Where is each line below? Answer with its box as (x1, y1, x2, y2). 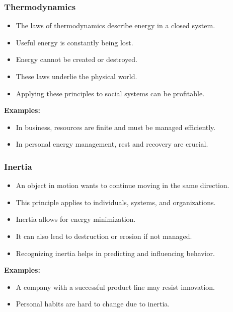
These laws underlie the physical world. (16, 71, 137, 81)
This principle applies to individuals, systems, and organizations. (16, 197, 216, 207)
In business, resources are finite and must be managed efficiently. (16, 121, 216, 132)
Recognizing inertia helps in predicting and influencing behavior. (16, 247, 215, 258)
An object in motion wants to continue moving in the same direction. (16, 180, 229, 191)
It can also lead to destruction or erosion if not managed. (16, 230, 192, 241)
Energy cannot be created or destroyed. (16, 54, 137, 65)
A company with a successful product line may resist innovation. (16, 281, 215, 292)
